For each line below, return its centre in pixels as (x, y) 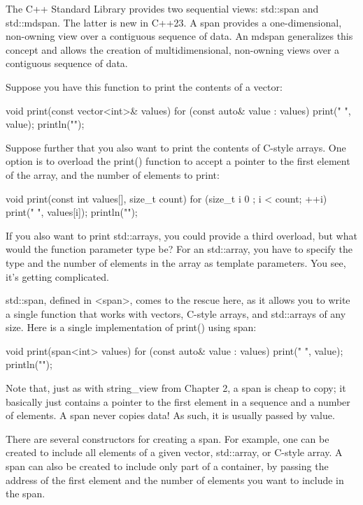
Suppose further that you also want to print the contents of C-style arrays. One (176, 147)
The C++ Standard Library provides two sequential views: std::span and (162, 8)
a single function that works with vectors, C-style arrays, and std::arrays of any (176, 313)
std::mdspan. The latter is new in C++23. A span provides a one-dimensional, (174, 22)
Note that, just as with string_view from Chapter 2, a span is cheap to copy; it (176, 388)
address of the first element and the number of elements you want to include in (175, 480)
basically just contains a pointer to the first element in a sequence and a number (178, 401)
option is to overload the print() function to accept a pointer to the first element (178, 161)
